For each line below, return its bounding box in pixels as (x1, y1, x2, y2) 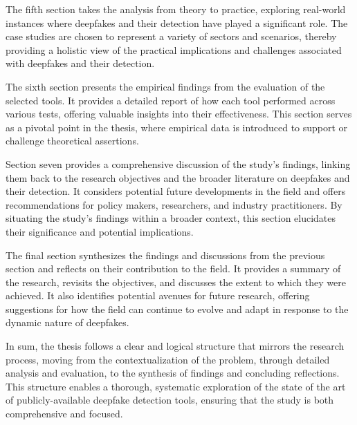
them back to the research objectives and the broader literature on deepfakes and (6, 170, 350, 185)
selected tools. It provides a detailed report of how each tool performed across (6, 93, 336, 107)
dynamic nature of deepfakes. (6, 315, 129, 330)
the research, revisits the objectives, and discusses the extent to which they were (6, 274, 346, 289)
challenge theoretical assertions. (6, 133, 139, 148)
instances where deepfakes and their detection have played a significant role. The (6, 15, 348, 30)
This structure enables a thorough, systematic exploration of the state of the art (6, 379, 346, 393)
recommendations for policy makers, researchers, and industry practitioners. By (6, 197, 342, 211)
